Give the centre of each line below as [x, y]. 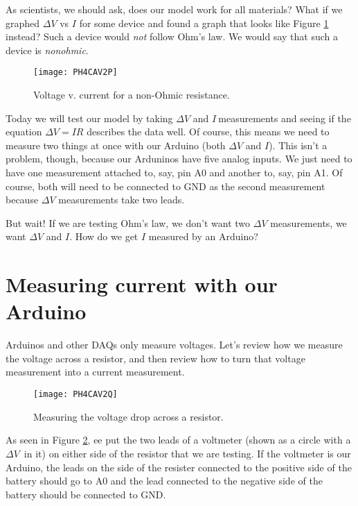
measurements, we [308, 222]
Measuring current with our [142, 284]
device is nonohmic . [47, 50]
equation [24, 132]
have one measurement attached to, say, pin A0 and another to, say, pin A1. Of [174, 172]
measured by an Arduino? [203, 236]
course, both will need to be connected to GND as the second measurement [165, 186]
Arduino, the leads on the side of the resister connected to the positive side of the [179, 467]
